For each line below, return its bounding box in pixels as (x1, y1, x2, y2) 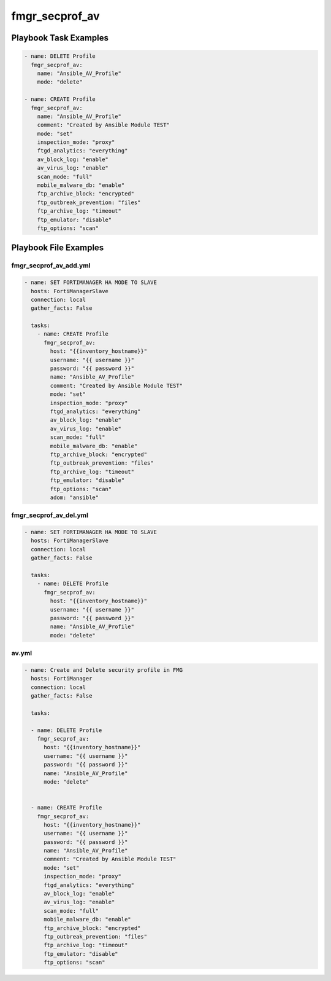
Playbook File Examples (11, 243, 104, 253)
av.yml (11, 649, 32, 658)
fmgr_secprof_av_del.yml (11, 511, 89, 519)
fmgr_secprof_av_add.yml (11, 261, 91, 270)
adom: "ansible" (50, 494, 99, 501)
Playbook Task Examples (11, 33, 109, 43)
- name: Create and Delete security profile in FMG (24, 666, 183, 673)
